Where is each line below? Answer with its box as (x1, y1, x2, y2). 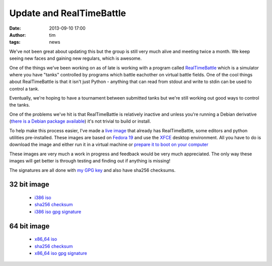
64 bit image (9, 222, 50, 230)
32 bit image (9, 180, 50, 189)
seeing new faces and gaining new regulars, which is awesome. (9, 55, 142, 61)
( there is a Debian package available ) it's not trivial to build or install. (9, 118, 151, 124)
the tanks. (9, 102, 30, 108)
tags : (9, 39, 21, 45)
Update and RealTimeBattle (9, 8, 126, 19)
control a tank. (9, 85, 40, 92)
